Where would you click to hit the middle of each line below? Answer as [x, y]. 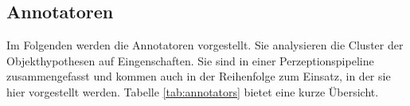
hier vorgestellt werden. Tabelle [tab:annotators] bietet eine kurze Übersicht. [193, 91]
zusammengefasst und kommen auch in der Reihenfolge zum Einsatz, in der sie [199, 76]
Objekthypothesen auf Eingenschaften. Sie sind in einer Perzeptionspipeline [190, 60]
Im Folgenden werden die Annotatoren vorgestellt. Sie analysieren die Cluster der [205, 45]
